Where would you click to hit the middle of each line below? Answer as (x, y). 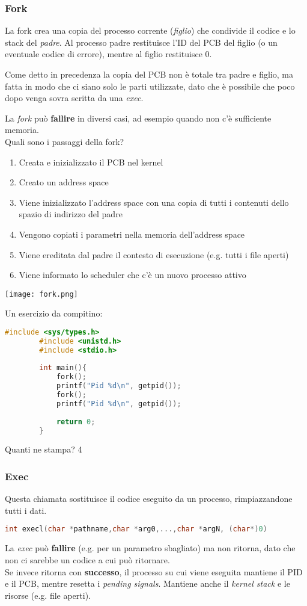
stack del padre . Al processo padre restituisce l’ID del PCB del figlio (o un (141, 42)
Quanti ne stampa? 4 (44, 449)
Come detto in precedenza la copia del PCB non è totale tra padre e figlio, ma (149, 74)
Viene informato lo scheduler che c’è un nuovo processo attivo (132, 275)
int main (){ (63, 368)
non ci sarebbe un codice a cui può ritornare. (87, 559)
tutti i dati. (26, 510)
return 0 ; (76, 422)
